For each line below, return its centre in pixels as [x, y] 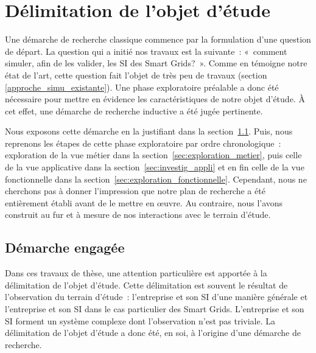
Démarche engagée [65, 247]
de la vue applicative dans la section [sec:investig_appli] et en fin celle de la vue [155, 167]
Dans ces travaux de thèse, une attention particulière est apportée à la [136, 273]
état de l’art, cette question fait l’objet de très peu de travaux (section [136, 75]
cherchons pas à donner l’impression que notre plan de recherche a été [135, 191]
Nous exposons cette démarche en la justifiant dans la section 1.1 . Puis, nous [149, 131]
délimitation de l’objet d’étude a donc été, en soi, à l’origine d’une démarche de [153, 333]
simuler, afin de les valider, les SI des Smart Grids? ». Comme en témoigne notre [156, 63]
